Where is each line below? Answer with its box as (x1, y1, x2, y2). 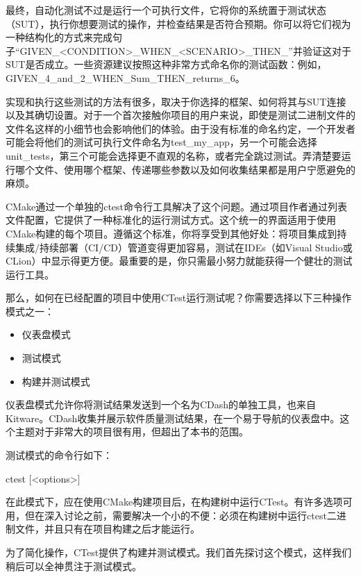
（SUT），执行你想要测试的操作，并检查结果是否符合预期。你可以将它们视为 (6, 16, 351, 31)
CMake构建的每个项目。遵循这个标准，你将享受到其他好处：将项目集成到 (6, 226, 337, 240)
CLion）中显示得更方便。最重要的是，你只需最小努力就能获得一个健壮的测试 (6, 253, 353, 268)
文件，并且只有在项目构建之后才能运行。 (15, 521, 200, 536)
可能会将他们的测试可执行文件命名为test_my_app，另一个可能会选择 (6, 135, 317, 149)
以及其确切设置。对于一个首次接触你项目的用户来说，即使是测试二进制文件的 (6, 108, 355, 122)
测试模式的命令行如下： (6, 448, 112, 462)
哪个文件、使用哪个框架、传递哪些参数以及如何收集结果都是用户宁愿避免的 (15, 162, 355, 176)
